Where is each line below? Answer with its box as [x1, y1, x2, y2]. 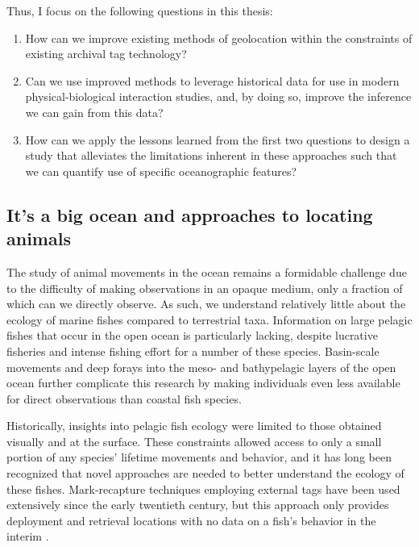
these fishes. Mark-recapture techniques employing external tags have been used [6, 480, 400, 497]
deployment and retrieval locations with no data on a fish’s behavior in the [6, 512, 376, 528]
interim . [6, 528, 49, 545]
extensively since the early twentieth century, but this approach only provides [6, 496, 389, 513]
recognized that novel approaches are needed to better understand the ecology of [6, 465, 404, 482]
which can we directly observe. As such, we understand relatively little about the [6, 295, 406, 312]
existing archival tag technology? [25, 45, 187, 62]
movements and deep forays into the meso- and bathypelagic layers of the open [6, 358, 396, 375]
